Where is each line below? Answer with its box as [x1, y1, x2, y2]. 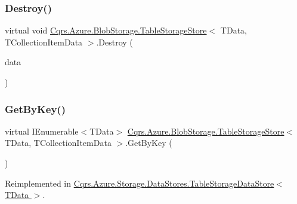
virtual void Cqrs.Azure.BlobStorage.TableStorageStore [5, 24, 207, 36]
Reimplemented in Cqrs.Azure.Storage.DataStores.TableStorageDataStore [5, 176, 274, 189]
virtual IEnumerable [5, 124, 79, 137]
